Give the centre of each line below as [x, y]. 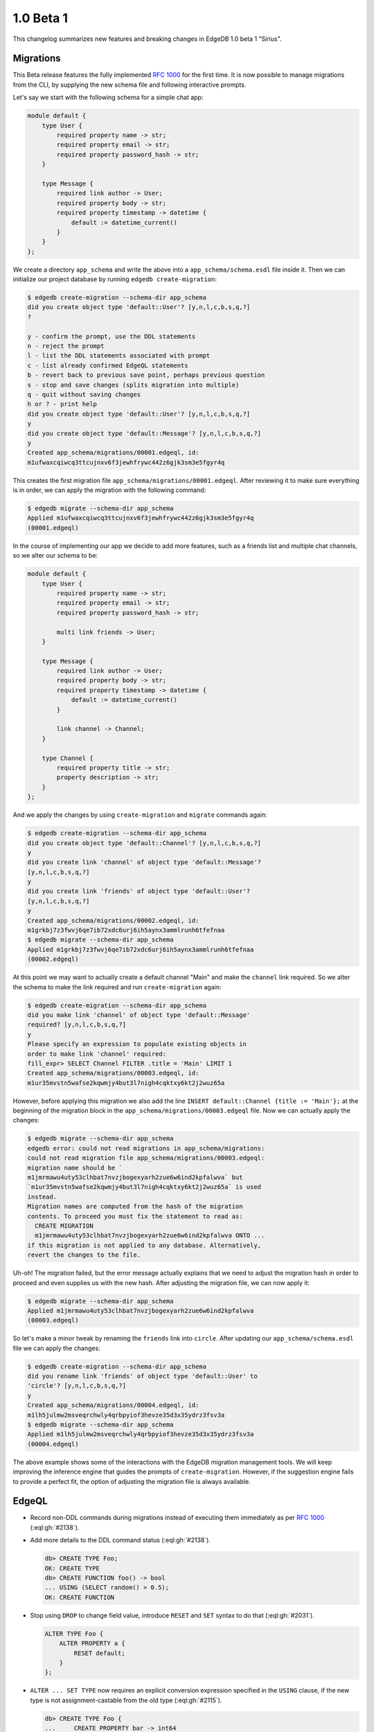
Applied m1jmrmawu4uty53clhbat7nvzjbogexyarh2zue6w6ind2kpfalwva [141, 1310]
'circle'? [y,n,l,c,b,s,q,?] [77, 1386]
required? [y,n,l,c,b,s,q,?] [77, 1025]
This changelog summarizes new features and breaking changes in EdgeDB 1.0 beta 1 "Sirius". [147, 39]
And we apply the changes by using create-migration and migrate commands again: [140, 815]
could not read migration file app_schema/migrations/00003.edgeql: [146, 1158]
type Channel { [68, 758]
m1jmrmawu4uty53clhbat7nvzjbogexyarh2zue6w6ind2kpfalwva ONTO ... [150, 1236]
